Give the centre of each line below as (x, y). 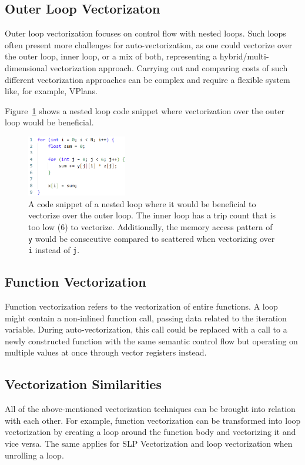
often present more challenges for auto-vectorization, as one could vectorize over (149, 44)
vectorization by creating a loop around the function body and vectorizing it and (150, 432)
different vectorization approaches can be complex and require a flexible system (148, 79)
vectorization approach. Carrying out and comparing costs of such (169, 67)
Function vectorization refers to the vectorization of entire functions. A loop (141, 306)
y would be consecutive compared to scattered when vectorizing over (152, 238)
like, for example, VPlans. (51, 91)
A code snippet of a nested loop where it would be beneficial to (142, 203)
